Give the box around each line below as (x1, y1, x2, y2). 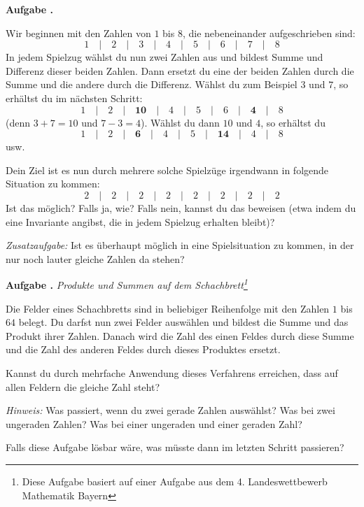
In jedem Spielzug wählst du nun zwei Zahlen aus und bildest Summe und (6, 50, 323, 64)
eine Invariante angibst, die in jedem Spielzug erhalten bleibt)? (6, 214, 275, 229)
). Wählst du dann (140, 115, 220, 129)
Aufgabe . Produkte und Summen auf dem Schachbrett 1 (6, 276, 248, 292)
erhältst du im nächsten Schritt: (6, 90, 143, 105)
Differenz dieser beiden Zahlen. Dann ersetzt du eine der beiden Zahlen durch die (6, 63, 354, 78)
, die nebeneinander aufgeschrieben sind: (182, 25, 356, 40)
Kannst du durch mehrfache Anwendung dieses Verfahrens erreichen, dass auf (6, 365, 338, 380)
